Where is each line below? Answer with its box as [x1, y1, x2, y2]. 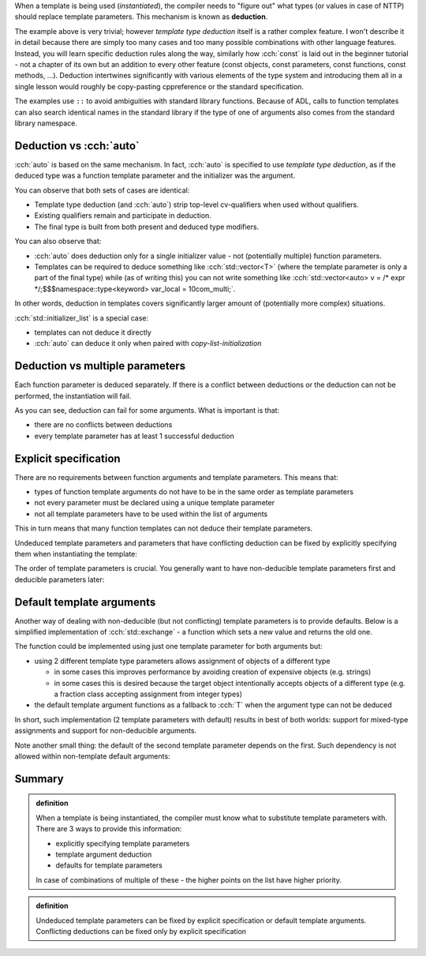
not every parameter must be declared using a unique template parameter [34, 498, 275, 508]
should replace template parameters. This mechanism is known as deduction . [14, 12, 268, 21]
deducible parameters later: [14, 575, 105, 584]
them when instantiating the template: [14, 549, 138, 558]
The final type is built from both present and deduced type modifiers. [34, 222, 260, 231]
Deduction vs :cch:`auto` [14, 139, 140, 152]
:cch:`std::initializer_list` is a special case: [14, 313, 149, 323]
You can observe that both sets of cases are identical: [14, 186, 190, 195]
